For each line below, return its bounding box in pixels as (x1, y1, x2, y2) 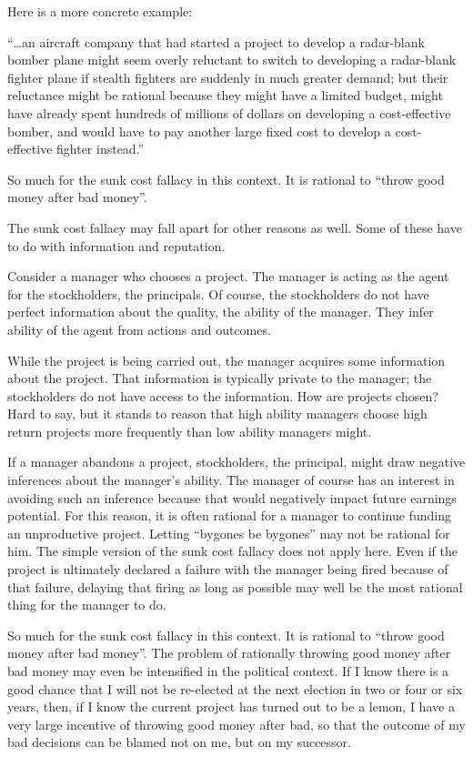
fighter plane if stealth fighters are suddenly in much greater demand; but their (7, 67, 448, 86)
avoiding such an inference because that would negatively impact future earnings (7, 488, 457, 507)
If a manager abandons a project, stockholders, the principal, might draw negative (7, 452, 466, 471)
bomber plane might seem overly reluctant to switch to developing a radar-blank (7, 50, 457, 69)
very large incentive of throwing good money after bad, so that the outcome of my (7, 714, 466, 733)
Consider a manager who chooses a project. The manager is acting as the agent (7, 267, 449, 286)
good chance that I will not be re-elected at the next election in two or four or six (7, 679, 463, 698)
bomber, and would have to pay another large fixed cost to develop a (7, 121, 391, 140)
